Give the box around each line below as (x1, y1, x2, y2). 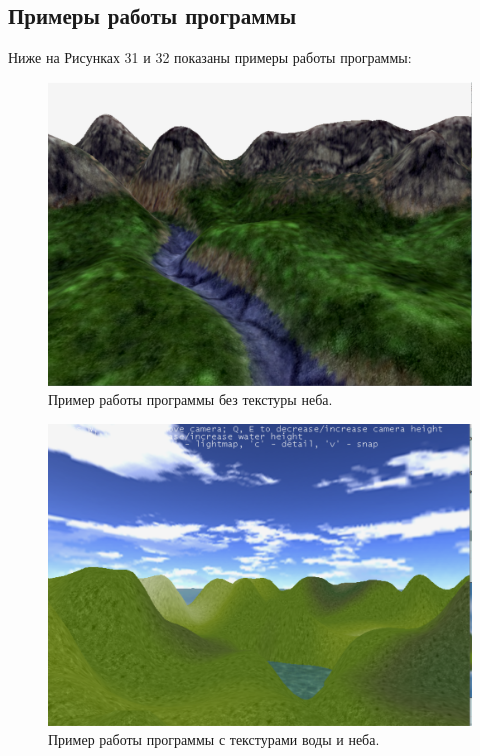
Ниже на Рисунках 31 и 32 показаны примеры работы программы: (8, 47, 412, 68)
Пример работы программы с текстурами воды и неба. (48, 729, 380, 750)
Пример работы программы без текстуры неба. (48, 389, 333, 410)
